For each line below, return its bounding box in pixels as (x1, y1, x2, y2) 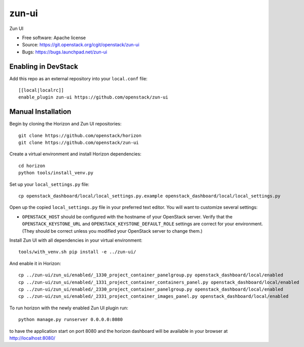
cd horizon (18, 163, 46, 169)
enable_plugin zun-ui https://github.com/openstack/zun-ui (18, 94, 168, 100)
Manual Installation (9, 107, 72, 116)
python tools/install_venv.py (18, 170, 94, 176)
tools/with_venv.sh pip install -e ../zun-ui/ (18, 249, 137, 255)
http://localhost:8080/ (9, 335, 56, 341)
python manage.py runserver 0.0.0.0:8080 (18, 317, 123, 323)
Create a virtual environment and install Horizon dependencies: (9, 151, 142, 157)
